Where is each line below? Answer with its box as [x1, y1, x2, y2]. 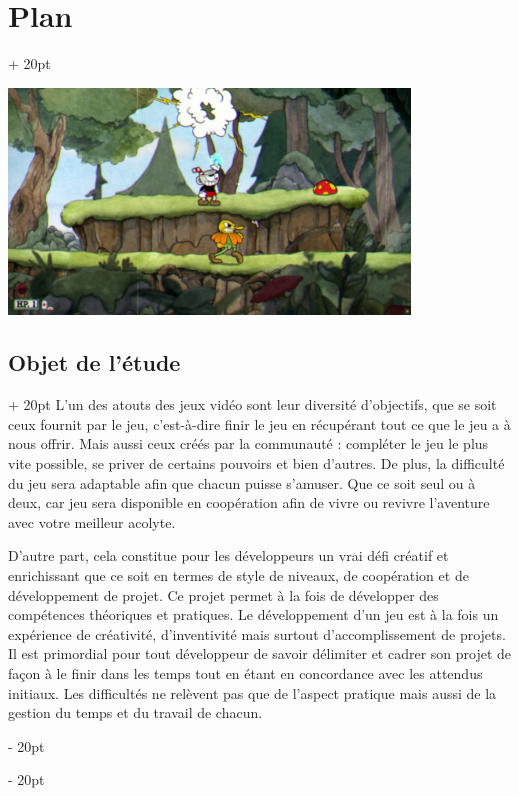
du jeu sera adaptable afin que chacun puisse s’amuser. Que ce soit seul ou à [8, 472, 476, 493]
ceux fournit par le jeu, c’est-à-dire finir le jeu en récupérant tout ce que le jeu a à [8, 413, 511, 434]
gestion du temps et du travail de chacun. [8, 702, 263, 723]
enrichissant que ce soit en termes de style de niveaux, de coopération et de [8, 565, 469, 586]
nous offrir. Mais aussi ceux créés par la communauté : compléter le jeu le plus [8, 433, 489, 454]
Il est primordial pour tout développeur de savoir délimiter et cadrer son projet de [8, 643, 512, 664]
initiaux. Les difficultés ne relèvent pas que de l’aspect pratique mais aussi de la [8, 682, 497, 703]
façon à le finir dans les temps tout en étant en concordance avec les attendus [8, 663, 483, 684]
